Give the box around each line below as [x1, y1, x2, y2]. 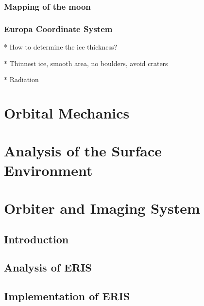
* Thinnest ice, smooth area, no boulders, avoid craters [4, 58, 168, 68]
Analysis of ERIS [4, 260, 92, 275]
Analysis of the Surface [4, 141, 162, 161]
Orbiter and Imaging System [4, 198, 200, 218]
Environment [4, 160, 93, 180]
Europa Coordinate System [4, 22, 113, 34]
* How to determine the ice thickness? [4, 42, 118, 52]
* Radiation [4, 74, 39, 85]
